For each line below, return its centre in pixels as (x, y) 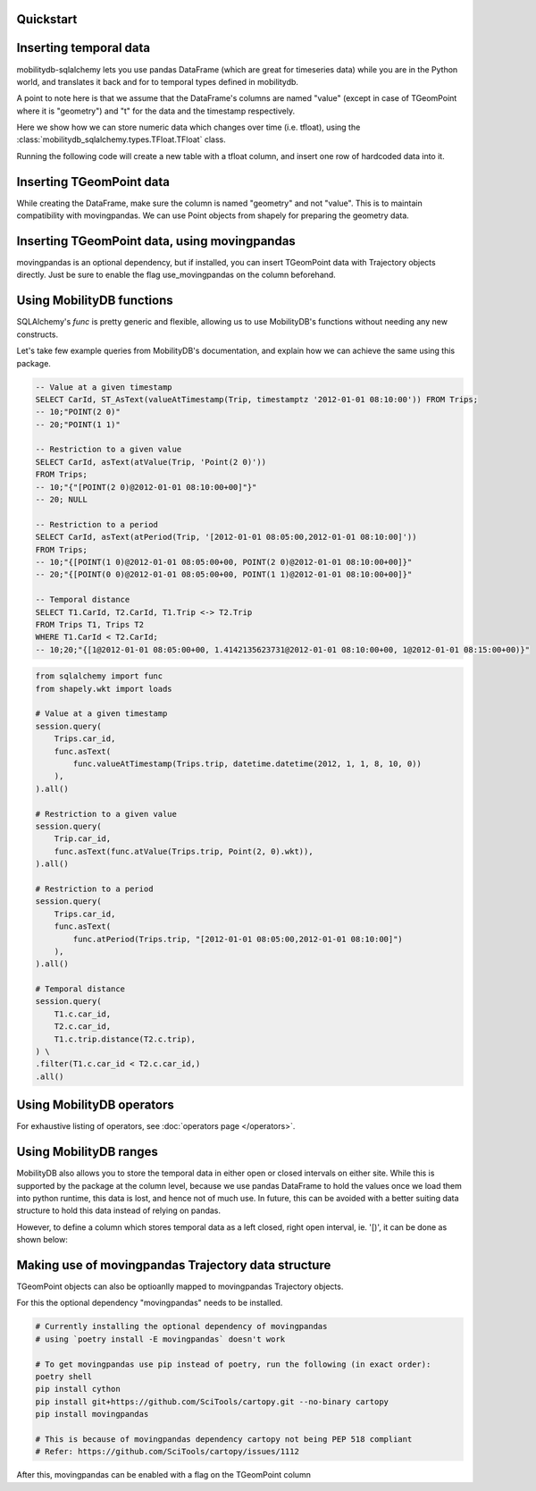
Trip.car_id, (83, 839)
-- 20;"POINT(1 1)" (78, 424)
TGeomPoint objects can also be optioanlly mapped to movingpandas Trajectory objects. (180, 1286)
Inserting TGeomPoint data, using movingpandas (156, 241)
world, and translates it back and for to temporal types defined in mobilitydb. (158, 81)
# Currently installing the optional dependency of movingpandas (181, 1327)
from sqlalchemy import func (99, 676)
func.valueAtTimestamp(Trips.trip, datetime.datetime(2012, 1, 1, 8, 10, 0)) (247, 764)
